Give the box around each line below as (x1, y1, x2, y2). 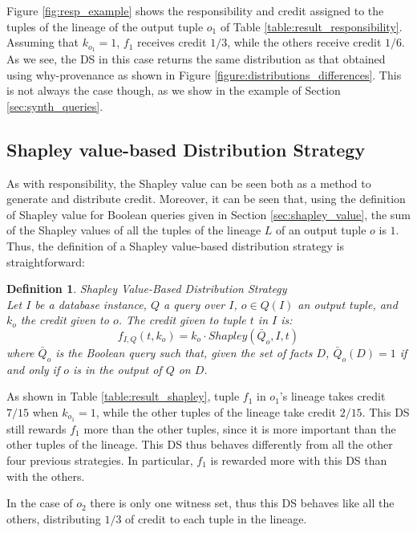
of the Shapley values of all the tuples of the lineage (6, 222, 261, 238)
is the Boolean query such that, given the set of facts (55, 344, 313, 360)
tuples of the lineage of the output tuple (6, 18, 204, 35)
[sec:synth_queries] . (6, 97, 103, 114)
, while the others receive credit (227, 34, 382, 51)
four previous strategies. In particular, (6, 452, 193, 468)
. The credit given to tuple (118, 311, 246, 328)
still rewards (6, 420, 67, 437)
